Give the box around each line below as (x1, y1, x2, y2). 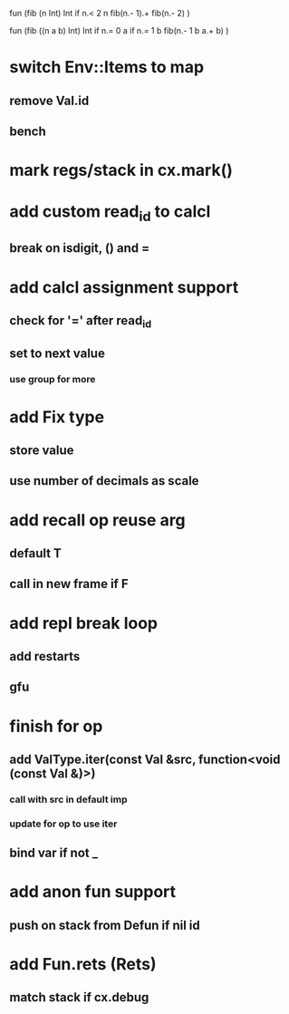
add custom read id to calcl (9, 201, 211, 225)
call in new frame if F (9, 576, 129, 592)
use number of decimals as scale (9, 473, 199, 488)
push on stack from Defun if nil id (9, 917, 201, 932)
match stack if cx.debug (9, 990, 149, 1005)
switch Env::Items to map (9, 57, 205, 78)
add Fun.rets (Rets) (9, 953, 157, 974)
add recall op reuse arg (9, 509, 186, 530)
